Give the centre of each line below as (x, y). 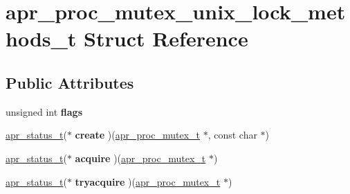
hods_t (41, 38)
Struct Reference (166, 38)
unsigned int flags (44, 111)
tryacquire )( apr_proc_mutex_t (148, 181)
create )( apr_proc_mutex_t (137, 135)
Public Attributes (70, 82)
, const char (232, 135)
